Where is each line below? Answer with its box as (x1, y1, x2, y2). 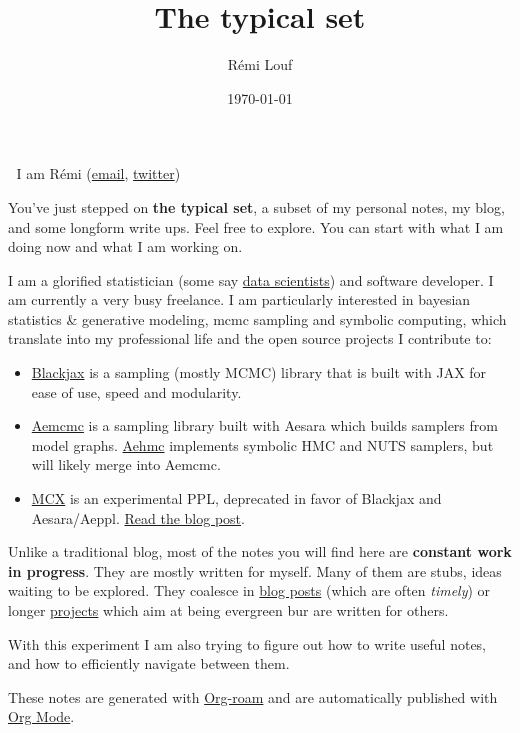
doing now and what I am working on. (8, 236, 243, 257)
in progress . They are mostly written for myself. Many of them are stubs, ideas (8, 560, 502, 581)
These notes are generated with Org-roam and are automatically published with (8, 686, 498, 707)
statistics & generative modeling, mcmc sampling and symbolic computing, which (8, 308, 507, 329)
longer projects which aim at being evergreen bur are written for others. (8, 600, 449, 620)
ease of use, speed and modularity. (31, 381, 242, 402)
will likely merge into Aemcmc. (31, 454, 221, 475)
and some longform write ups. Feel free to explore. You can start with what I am (8, 216, 504, 237)
